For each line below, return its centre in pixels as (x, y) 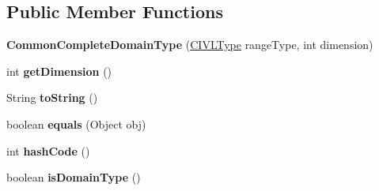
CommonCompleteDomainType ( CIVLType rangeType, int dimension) (190, 45)
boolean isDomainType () (74, 177)
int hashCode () (48, 150)
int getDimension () (59, 71)
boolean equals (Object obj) (76, 124)
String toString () (52, 97)
